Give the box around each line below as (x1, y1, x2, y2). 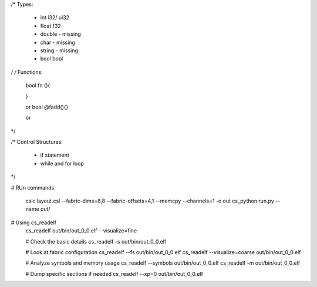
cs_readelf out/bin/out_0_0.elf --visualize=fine (25, 227, 137, 234)
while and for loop (40, 160, 85, 167)
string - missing (40, 47, 79, 54)
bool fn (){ (25, 82, 50, 89)
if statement (40, 151, 70, 158)
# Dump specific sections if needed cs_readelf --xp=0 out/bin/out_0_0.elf (25, 270, 204, 277)
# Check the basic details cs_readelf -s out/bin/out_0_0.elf (25, 238, 167, 245)
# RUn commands (11, 184, 55, 191)
